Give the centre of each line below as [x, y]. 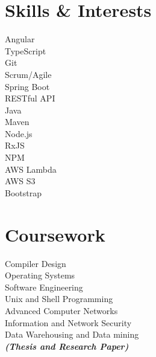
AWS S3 [20, 181]
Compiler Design [36, 263]
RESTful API [30, 98]
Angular [20, 39]
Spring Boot [27, 86]
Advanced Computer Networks [61, 310]
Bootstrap [23, 192]
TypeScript [26, 50]
